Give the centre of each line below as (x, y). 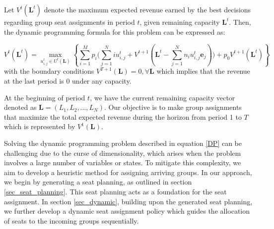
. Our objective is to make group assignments (173, 107)
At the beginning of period (45, 97)
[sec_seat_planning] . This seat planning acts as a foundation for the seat (115, 191)
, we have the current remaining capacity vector (163, 97)
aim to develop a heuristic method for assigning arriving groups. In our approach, (128, 172)
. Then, (240, 22)
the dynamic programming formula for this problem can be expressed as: (115, 31)
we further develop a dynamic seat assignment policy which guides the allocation (127, 211)
